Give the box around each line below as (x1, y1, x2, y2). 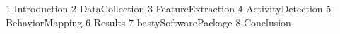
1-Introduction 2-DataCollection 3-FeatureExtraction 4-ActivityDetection (6, 1, 323, 15)
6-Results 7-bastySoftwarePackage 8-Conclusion (86, 15, 291, 29)
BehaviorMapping (6, 15, 83, 29)
